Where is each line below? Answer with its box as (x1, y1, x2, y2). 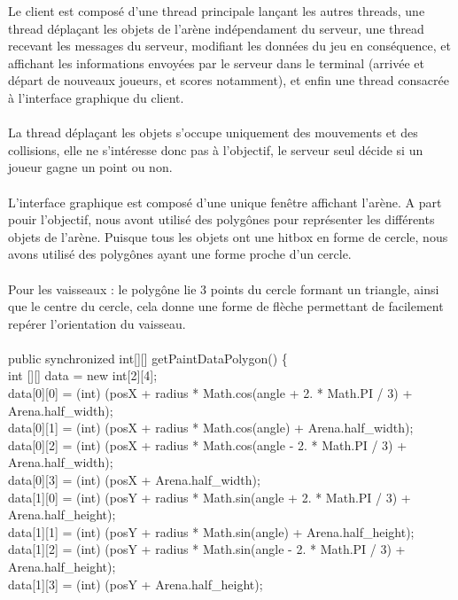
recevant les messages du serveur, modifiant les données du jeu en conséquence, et (8, 36, 451, 55)
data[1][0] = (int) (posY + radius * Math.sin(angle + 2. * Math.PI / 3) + (8, 487, 411, 506)
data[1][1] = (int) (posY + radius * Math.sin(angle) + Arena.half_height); (8, 522, 415, 541)
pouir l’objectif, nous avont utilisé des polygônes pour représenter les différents (8, 210, 435, 229)
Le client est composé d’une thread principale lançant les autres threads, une (8, 2, 425, 19)
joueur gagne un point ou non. (8, 158, 173, 176)
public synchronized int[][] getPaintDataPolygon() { (8, 348, 288, 367)
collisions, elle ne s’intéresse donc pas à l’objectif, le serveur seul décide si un (8, 140, 423, 159)
